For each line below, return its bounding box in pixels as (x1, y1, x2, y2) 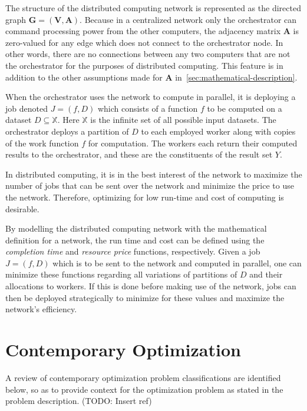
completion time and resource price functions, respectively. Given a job (5, 245, 260, 258)
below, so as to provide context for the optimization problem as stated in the (5, 383, 283, 395)
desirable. (5, 202, 39, 215)
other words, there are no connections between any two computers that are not (5, 48, 291, 60)
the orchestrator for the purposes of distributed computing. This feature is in (5, 59, 283, 71)
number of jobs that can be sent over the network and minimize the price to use (5, 179, 294, 192)
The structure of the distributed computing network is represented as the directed (5, 2, 301, 14)
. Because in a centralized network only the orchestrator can (80, 13, 297, 25)
